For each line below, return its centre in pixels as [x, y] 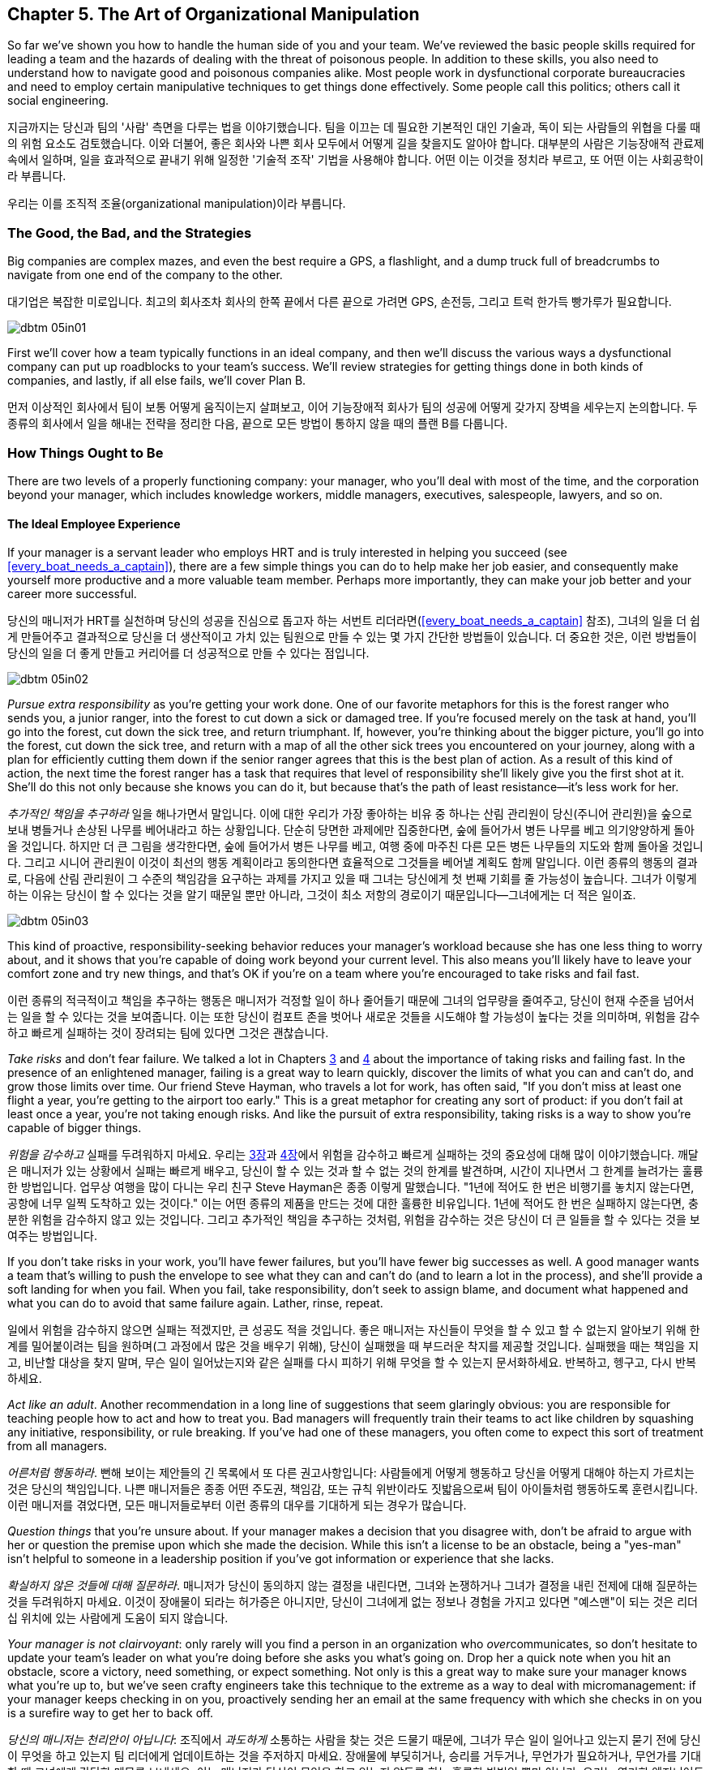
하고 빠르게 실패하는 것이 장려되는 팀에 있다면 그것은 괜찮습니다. [168, 1033]
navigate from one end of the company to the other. [145, 275]
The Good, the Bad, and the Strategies [130, 233]
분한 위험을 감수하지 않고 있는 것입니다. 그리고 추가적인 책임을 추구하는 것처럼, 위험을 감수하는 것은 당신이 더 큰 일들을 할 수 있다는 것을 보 [354, 1220]
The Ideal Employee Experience [94, 523]
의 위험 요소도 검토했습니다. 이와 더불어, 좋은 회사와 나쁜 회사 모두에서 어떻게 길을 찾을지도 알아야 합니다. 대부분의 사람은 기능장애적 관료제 [356, 144]
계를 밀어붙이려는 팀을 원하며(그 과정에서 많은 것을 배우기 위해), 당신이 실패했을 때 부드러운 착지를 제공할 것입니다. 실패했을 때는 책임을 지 [353, 1346]
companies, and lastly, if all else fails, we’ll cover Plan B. [157, 381]
